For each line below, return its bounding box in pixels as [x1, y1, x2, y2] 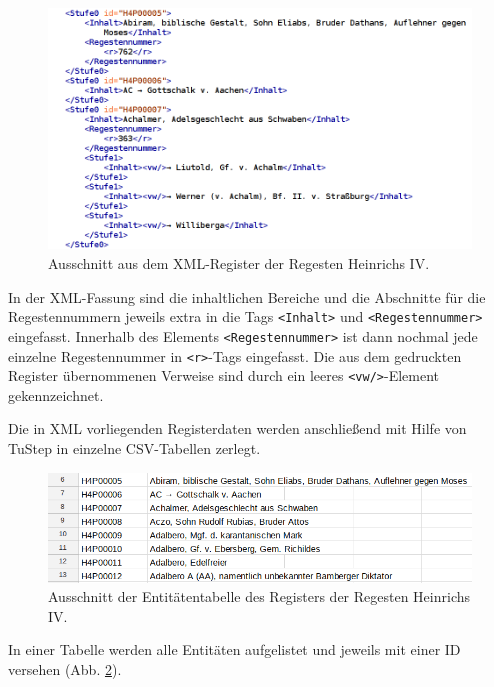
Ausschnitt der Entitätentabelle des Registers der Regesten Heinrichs [48, 586, 471, 607]
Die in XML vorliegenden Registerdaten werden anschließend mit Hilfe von [8, 418, 467, 439]
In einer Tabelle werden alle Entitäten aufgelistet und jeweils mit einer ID [8, 639, 461, 660]
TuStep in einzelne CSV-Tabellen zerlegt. [8, 438, 261, 458]
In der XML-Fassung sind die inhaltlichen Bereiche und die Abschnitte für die [8, 286, 486, 307]
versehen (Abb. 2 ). [8, 658, 122, 679]
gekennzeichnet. [8, 384, 104, 405]
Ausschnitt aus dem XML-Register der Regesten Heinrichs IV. [48, 253, 430, 273]
